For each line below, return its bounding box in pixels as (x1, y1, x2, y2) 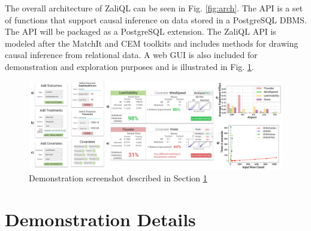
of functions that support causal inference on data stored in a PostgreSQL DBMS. (5, 13, 307, 26)
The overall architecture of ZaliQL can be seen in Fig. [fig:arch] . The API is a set (5, 2, 303, 14)
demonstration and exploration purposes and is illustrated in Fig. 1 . (5, 60, 254, 72)
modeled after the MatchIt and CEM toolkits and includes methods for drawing (5, 37, 298, 49)
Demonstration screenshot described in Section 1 (29, 172, 207, 184)
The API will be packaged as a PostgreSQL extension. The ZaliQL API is (5, 25, 276, 38)
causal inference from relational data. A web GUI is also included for (5, 48, 258, 61)
